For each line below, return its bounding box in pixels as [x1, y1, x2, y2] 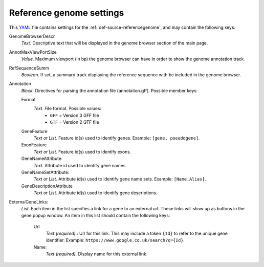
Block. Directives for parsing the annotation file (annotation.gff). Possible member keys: [21, 88, 198, 93]
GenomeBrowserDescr [9, 33, 55, 39]
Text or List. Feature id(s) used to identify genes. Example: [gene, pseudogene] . [33, 135, 200, 141]
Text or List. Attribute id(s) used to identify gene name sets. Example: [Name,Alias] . [33, 176, 206, 182]
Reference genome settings [9, 7, 124, 18]
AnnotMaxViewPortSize [9, 49, 57, 55]
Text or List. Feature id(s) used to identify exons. [33, 149, 132, 155]
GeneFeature [21, 128, 47, 134]
